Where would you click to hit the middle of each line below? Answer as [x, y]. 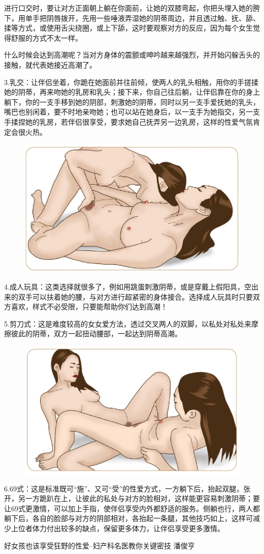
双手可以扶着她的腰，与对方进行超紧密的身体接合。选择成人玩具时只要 [135, 296]
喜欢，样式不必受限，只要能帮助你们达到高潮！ [89, 307]
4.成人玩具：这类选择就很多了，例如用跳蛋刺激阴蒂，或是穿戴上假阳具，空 [128, 287]
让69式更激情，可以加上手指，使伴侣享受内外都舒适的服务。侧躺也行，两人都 [132, 508]
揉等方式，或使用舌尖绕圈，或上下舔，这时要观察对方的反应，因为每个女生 [128, 28]
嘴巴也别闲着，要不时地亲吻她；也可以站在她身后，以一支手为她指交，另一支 [132, 112]
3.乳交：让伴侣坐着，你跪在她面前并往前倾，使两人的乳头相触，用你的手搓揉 [131, 82]
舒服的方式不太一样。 [46, 37]
